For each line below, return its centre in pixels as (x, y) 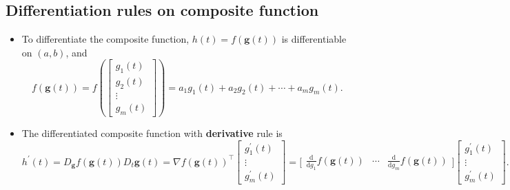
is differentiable (314, 39)
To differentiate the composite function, (105, 39)
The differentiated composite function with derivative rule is (152, 133)
